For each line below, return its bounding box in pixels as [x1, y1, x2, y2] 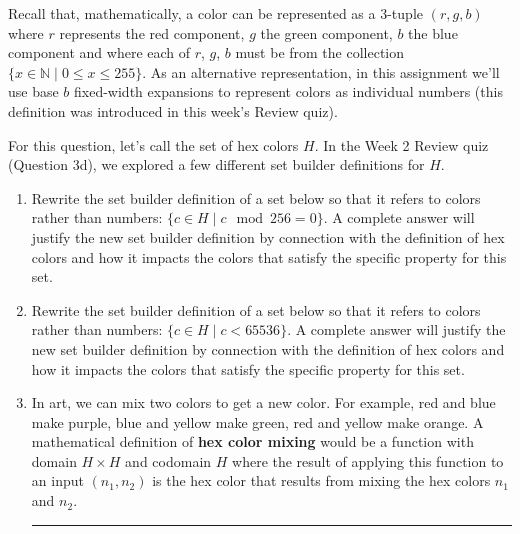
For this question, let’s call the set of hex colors [8, 134, 299, 155]
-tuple [387, 3, 423, 23]
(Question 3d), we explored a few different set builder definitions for [8, 154, 425, 175]
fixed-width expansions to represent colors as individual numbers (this [74, 81, 503, 102]
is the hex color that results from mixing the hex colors [152, 470, 491, 491]
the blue [408, 22, 458, 43]
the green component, [260, 22, 393, 43]
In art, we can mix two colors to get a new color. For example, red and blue [31, 392, 496, 413]
